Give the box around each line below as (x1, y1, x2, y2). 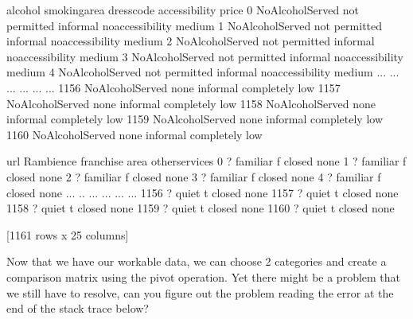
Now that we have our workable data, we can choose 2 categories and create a (6, 253, 387, 270)
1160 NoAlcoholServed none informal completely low (6, 126, 263, 142)
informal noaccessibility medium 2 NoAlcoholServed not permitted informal (6, 33, 375, 49)
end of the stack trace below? (6, 300, 149, 317)
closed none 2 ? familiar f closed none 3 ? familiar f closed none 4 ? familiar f (6, 168, 381, 185)
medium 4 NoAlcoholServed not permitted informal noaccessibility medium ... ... (6, 64, 399, 80)
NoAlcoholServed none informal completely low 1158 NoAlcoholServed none (6, 95, 376, 111)
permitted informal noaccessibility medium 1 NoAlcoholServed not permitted (6, 17, 383, 33)
